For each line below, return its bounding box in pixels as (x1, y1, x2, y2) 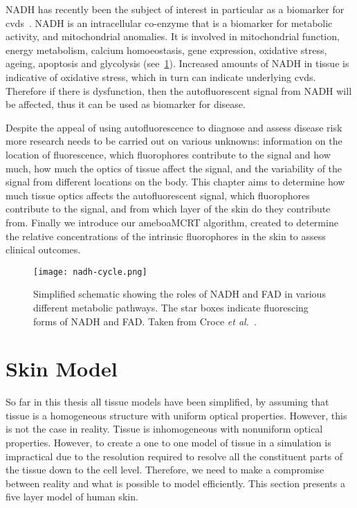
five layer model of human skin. (6, 489, 138, 504)
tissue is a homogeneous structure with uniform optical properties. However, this (6, 408, 347, 422)
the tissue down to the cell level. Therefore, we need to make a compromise (6, 462, 324, 477)
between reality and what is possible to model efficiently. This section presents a (6, 475, 345, 490)
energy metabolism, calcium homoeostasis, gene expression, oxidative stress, (6, 42, 327, 57)
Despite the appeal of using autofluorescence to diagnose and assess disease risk (6, 120, 342, 134)
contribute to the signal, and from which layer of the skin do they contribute (6, 201, 331, 216)
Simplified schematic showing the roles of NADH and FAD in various (33, 287, 326, 301)
